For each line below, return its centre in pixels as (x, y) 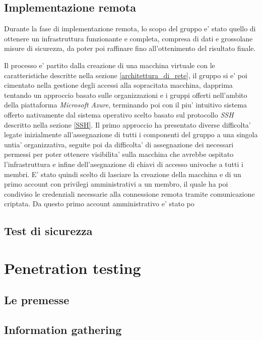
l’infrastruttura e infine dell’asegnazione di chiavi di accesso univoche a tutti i (124, 164)
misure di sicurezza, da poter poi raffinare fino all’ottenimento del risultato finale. (130, 48)
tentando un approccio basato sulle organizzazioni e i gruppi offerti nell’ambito (126, 95)
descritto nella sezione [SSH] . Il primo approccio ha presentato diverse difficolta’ (127, 124)
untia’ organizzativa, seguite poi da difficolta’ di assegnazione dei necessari (119, 144)
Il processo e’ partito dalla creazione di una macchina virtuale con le (110, 65)
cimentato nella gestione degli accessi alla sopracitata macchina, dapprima (118, 85)
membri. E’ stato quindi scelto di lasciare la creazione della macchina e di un (123, 174)
